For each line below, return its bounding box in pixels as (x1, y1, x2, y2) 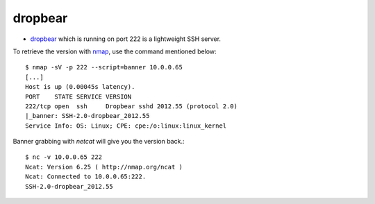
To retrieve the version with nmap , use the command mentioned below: (12, 47, 217, 56)
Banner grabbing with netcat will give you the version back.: (12, 137, 185, 146)
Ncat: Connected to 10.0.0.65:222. (25, 173, 147, 180)
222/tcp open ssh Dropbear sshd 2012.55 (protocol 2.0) (25, 102, 237, 110)
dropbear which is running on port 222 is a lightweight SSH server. (30, 35, 222, 43)
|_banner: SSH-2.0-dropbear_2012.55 (25, 112, 150, 120)
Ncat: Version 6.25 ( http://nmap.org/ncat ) (25, 163, 183, 171)
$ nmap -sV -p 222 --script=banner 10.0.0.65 (25, 63, 183, 71)
